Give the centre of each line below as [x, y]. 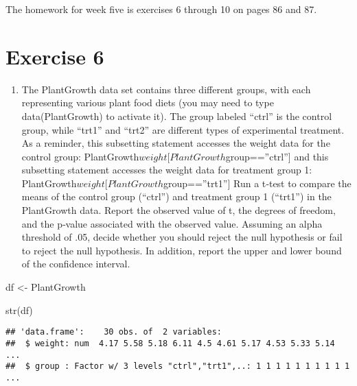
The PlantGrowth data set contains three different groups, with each [166, 89]
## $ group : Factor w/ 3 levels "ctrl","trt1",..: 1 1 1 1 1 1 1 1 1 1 [178, 366]
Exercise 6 [55, 56]
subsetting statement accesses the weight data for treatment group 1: [167, 170]
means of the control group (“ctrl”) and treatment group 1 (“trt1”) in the [176, 196]
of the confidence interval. [76, 264]
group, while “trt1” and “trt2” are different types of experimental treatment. [183, 129]
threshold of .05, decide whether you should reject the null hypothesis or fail [182, 237]
